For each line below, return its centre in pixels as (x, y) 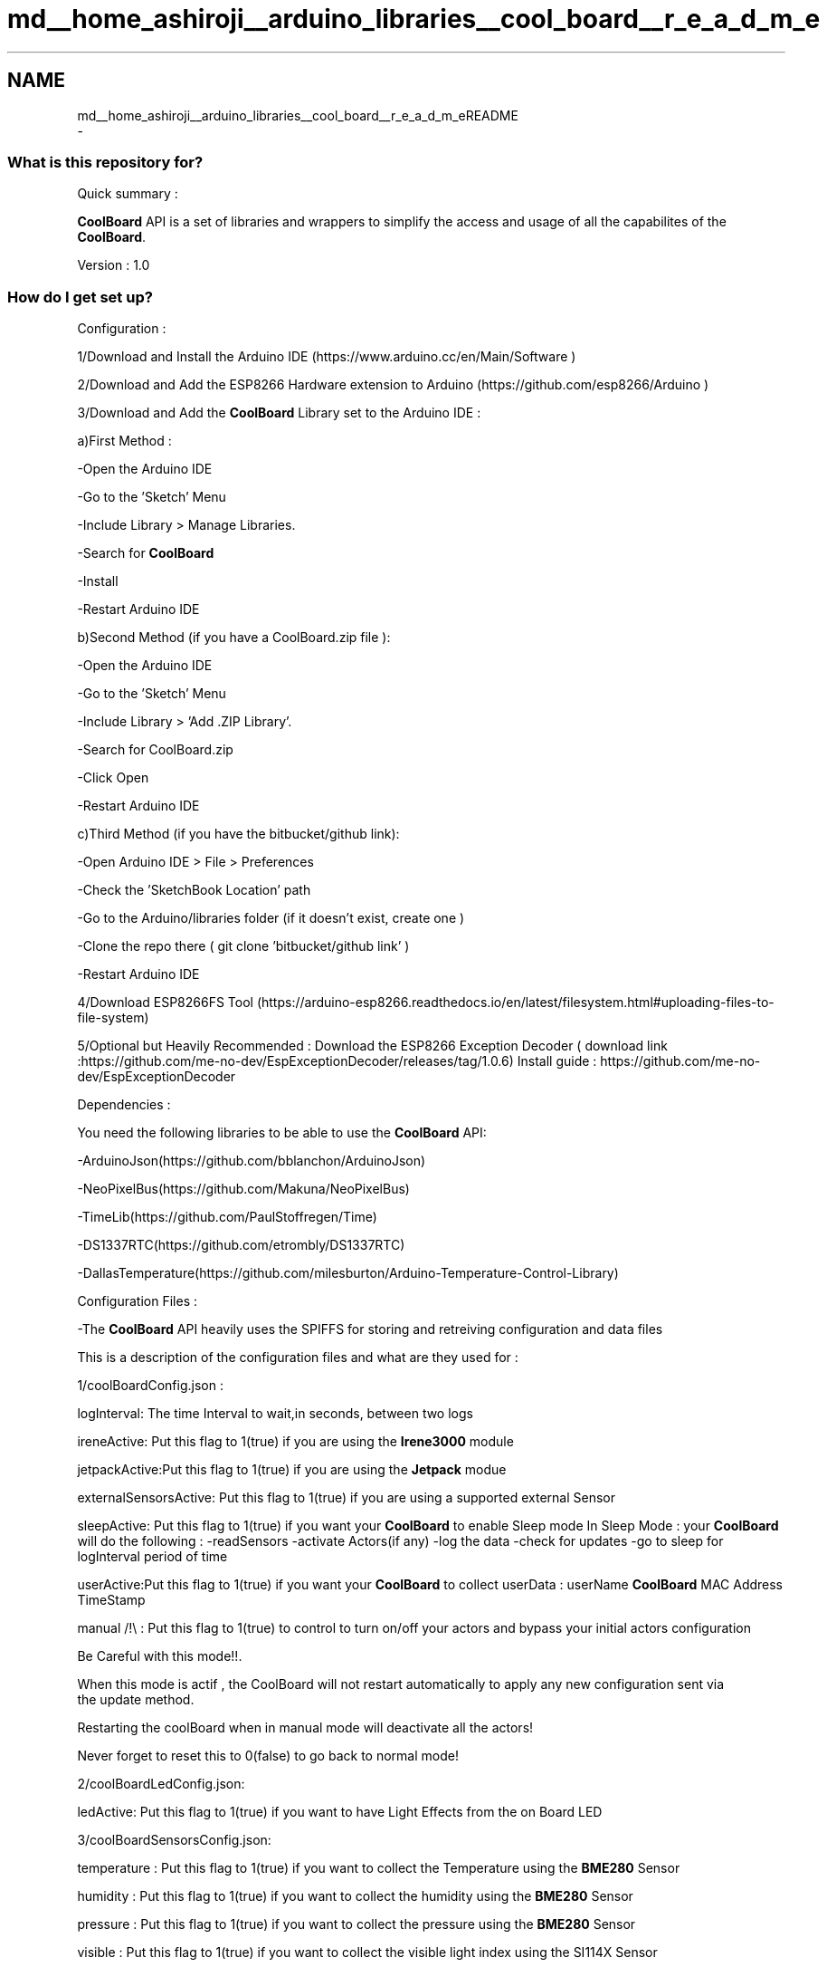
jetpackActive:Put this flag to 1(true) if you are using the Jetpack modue (292, 1470)
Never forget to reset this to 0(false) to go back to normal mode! (268, 1756)
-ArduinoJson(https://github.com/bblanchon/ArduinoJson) (252, 1161)
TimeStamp (111, 1600)
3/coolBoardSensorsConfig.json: (174, 1840)
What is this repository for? (105, 162)
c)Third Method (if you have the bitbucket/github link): (238, 834)
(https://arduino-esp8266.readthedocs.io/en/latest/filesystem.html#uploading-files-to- (515, 1003)
